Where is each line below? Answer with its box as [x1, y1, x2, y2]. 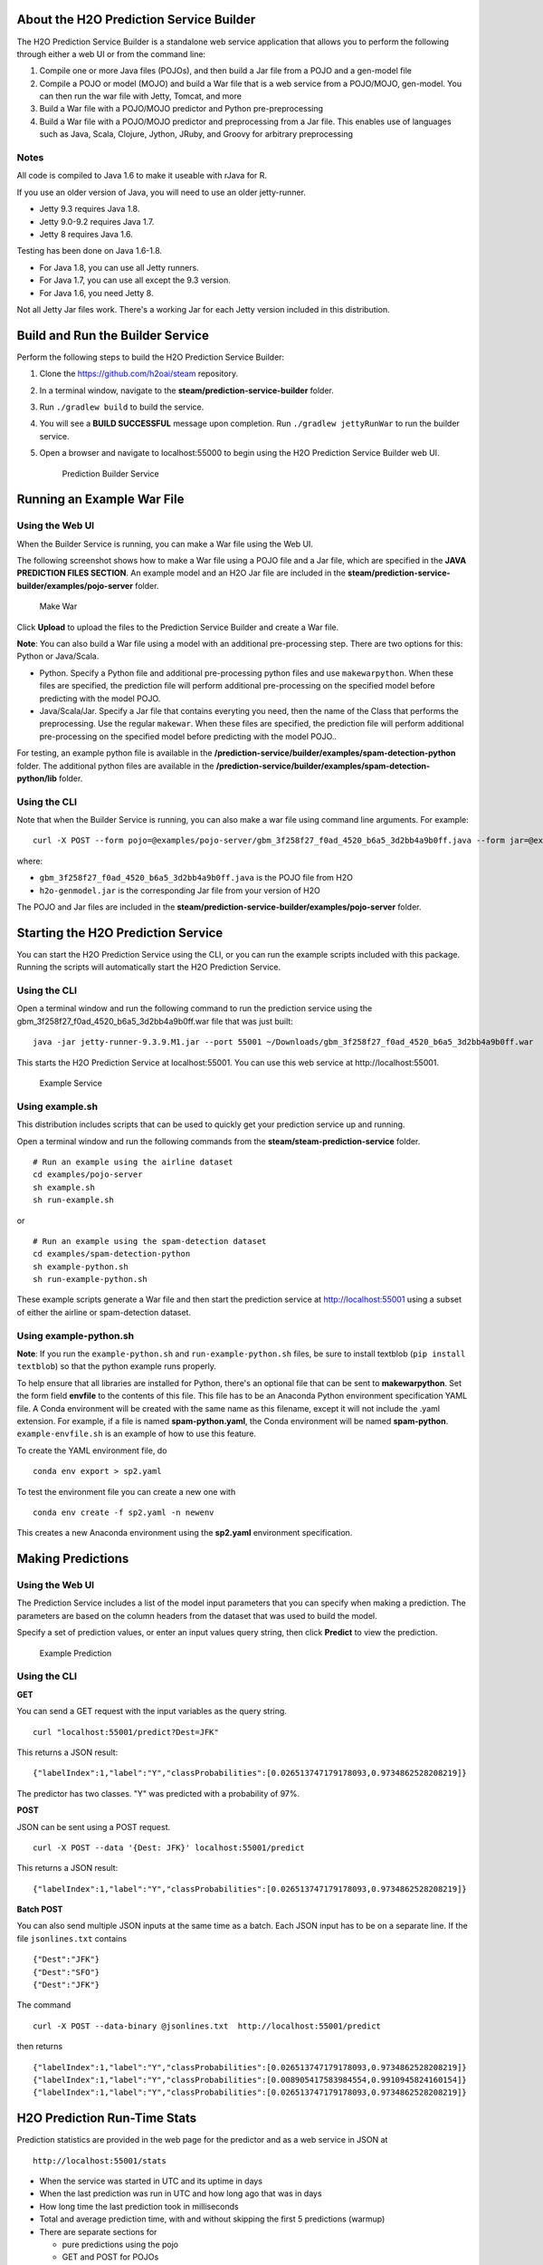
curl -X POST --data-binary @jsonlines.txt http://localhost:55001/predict [33, 2020, 382, 2031]
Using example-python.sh [16, 1329, 135, 1342]
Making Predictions [16, 1551, 129, 1566]
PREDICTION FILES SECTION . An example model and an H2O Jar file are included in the [16, 567, 346, 579]
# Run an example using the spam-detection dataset [33, 1236, 267, 1246]
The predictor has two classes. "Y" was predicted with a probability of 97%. [16, 1788, 300, 1798]
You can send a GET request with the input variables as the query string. [16, 1706, 287, 1717]
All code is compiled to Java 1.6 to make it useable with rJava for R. [16, 170, 267, 181]
